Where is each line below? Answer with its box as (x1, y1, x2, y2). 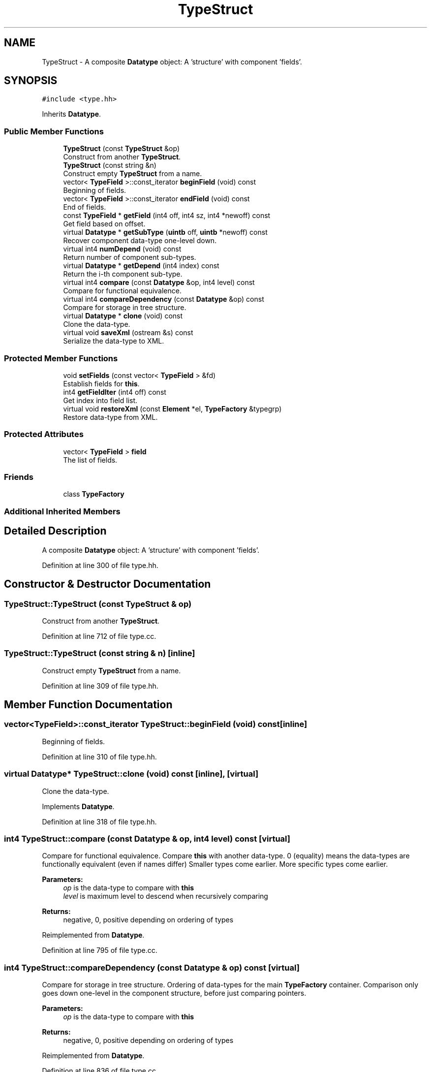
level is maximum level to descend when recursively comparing (63, 892, 268, 901)
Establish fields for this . (63, 379, 140, 388)
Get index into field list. (63, 396, 138, 405)
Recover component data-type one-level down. (63, 236, 217, 245)
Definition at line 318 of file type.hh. (42, 817, 157, 826)
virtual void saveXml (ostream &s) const (63, 328, 193, 337)
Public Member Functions (4, 126, 104, 136)
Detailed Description (4, 525, 107, 537)
